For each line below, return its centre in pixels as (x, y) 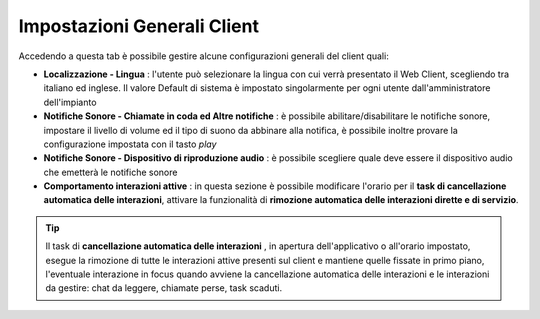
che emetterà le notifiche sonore (110, 172)
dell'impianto (70, 102)
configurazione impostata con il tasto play (130, 144)
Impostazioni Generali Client (139, 26)
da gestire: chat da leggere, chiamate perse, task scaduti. (164, 288)
